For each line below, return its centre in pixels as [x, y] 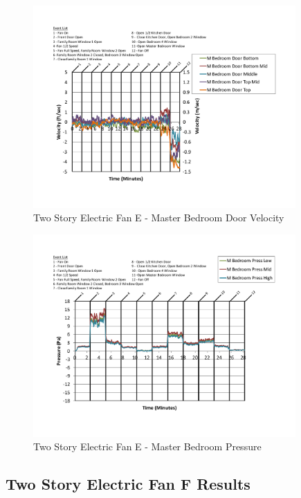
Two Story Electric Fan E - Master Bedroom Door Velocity [159, 218]
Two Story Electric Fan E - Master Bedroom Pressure [147, 446]
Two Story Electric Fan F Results [128, 484]
